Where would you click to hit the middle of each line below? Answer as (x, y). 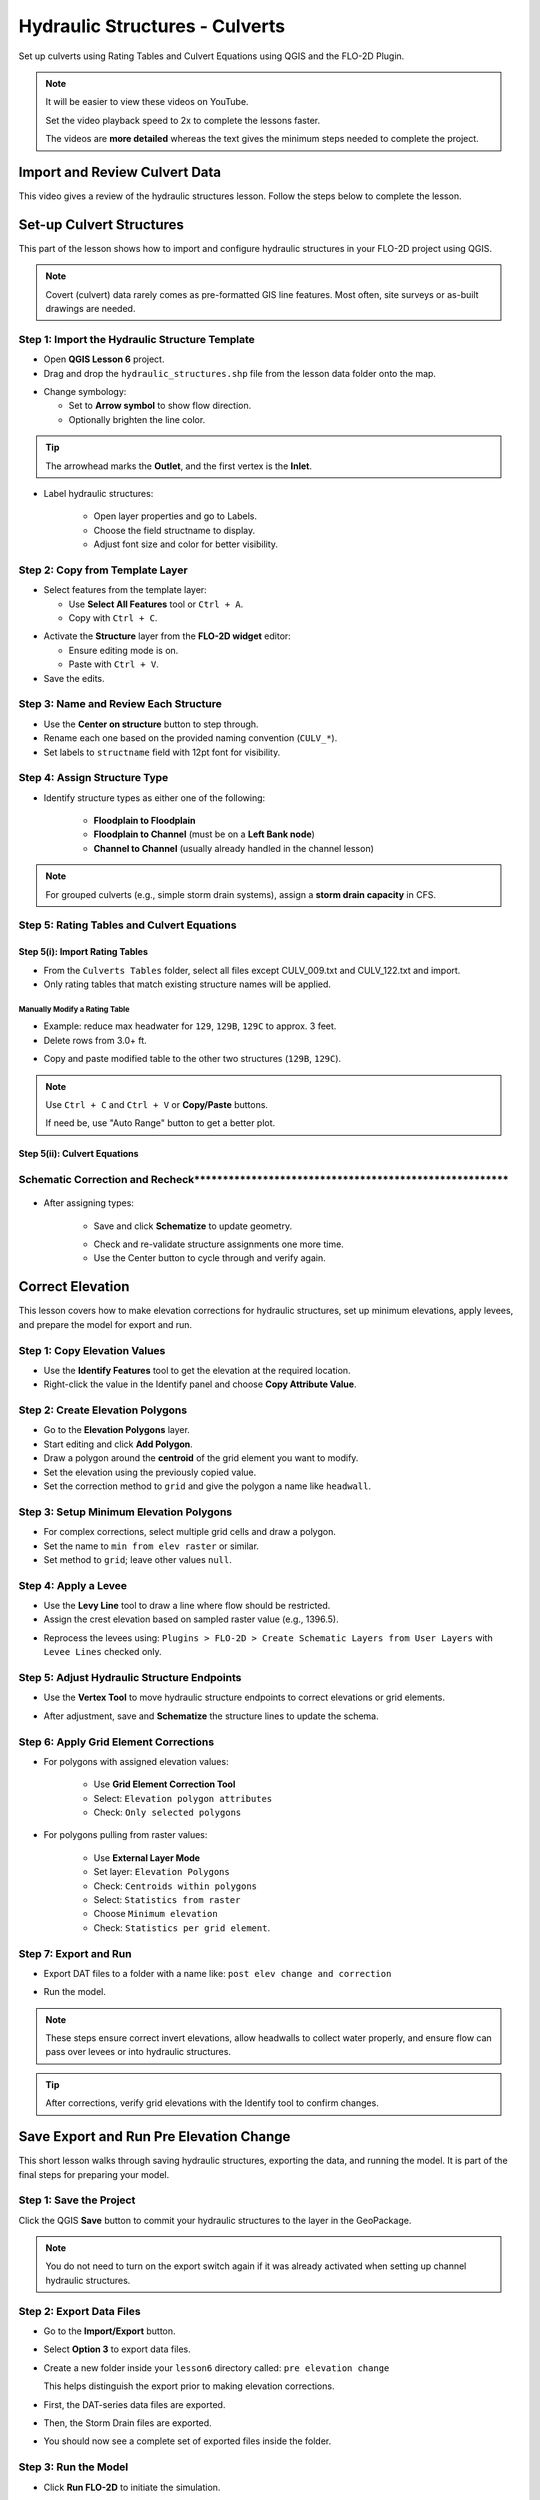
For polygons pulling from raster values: (125, 1835)
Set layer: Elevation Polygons (161, 1872)
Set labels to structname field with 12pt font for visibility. (162, 752)
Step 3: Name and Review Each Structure (120, 704)
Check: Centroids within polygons (175, 1886)
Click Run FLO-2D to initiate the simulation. (132, 2487)
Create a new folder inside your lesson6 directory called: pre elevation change (216, 2367)
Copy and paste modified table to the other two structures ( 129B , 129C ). (192, 1059)
